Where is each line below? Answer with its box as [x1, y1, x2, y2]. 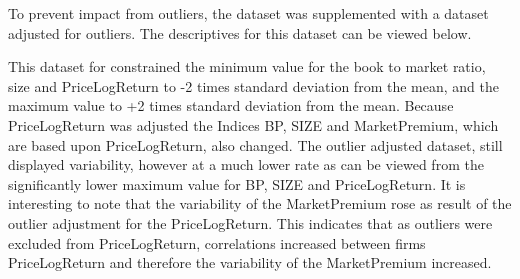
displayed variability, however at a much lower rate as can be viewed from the [8, 154, 484, 175]
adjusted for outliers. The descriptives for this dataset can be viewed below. [8, 22, 472, 43]
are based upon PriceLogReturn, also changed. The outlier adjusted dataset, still [8, 134, 503, 155]
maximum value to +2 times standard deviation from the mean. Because [8, 95, 454, 116]
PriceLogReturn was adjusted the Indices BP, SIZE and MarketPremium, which [8, 114, 499, 135]
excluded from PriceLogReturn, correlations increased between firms [8, 232, 426, 253]
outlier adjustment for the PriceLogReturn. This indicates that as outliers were [8, 212, 493, 233]
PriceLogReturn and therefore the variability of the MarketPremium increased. [8, 252, 492, 273]
